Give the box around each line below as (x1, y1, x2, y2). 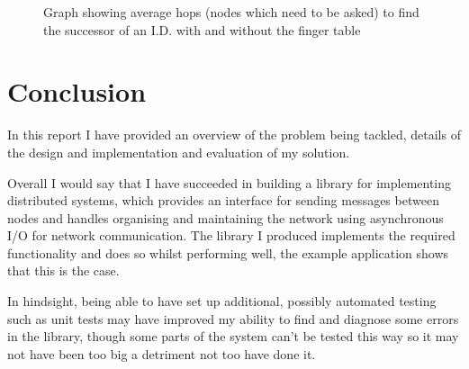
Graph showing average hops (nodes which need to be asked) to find (43, 3, 419, 21)
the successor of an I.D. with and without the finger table (43, 20, 361, 39)
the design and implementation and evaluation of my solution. (7, 142, 350, 161)
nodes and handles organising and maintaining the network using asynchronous (7, 208, 444, 227)
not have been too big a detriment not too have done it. (7, 344, 316, 363)
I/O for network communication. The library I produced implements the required (7, 226, 455, 245)
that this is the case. (7, 261, 120, 280)
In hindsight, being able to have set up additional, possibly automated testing (7, 292, 437, 310)
